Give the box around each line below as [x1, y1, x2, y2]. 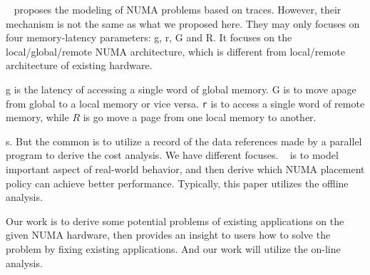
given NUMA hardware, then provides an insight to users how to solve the [6, 227, 331, 242]
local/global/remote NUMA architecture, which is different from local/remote [6, 43, 345, 58]
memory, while [6, 110, 69, 125]
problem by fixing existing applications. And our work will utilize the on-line [6, 241, 341, 256]
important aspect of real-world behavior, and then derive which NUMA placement [6, 162, 365, 176]
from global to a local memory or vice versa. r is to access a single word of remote [6, 95, 365, 110]
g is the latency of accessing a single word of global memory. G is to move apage [6, 81, 356, 96]
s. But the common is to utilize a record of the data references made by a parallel [6, 133, 362, 148]
